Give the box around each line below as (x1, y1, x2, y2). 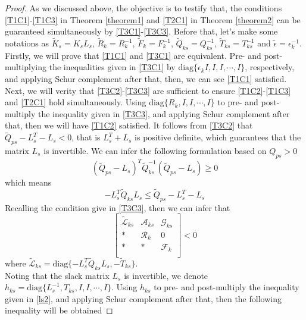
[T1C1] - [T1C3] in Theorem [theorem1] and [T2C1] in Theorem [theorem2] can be (5, 13, 301, 26)
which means (5, 176, 52, 189)
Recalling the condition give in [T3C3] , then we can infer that (5, 201, 230, 214)
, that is (71, 131, 101, 143)
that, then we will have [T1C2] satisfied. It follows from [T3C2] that (5, 119, 253, 131)
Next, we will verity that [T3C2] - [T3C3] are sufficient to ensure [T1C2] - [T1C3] (5, 84, 291, 96)
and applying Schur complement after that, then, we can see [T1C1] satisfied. (5, 72, 287, 84)
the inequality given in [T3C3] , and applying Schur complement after (38, 107, 290, 120)
